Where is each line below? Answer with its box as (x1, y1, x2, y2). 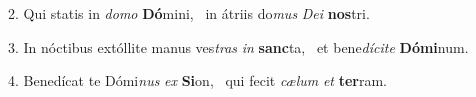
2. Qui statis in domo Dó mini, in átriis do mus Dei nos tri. (8, 3, 370, 23)
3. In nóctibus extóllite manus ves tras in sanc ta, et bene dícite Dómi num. (8, 36, 469, 57)
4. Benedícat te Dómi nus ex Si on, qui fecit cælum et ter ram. (8, 70, 387, 91)
